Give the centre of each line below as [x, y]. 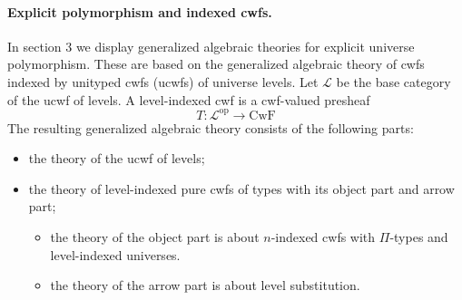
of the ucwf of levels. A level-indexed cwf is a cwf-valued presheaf [189, 99]
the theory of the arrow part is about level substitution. [205, 285]
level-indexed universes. [115, 254]
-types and [419, 237]
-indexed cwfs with [323, 237]
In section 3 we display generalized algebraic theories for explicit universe [211, 46]
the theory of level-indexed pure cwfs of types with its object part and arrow [241, 188]
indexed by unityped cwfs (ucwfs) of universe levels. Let [163, 81]
